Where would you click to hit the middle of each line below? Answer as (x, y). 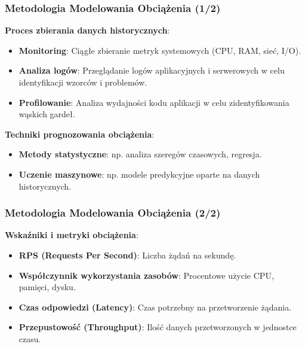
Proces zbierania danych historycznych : (87, 30)
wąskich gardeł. (47, 114)
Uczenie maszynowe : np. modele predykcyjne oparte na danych (139, 174)
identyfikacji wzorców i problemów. (83, 82)
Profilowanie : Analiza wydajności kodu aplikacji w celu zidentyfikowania (154, 102)
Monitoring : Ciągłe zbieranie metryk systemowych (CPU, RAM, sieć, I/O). (160, 50)
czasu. (30, 338)
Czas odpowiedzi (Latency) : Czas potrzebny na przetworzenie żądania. (155, 307)
